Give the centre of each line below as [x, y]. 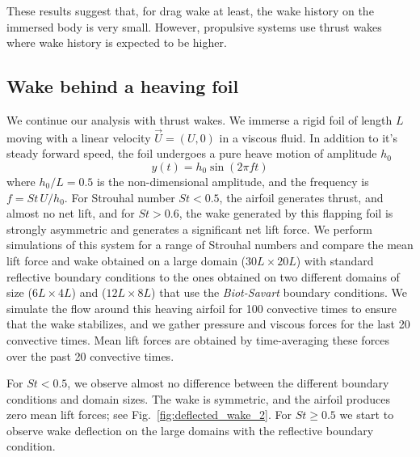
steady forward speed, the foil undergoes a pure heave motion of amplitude [192, 153]
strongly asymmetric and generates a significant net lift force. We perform [189, 228]
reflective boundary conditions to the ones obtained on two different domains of [203, 276]
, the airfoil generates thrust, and [301, 197]
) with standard [335, 260]
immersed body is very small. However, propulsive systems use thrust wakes [194, 26]
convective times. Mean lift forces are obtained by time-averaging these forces [198, 339]
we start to [367, 415]
